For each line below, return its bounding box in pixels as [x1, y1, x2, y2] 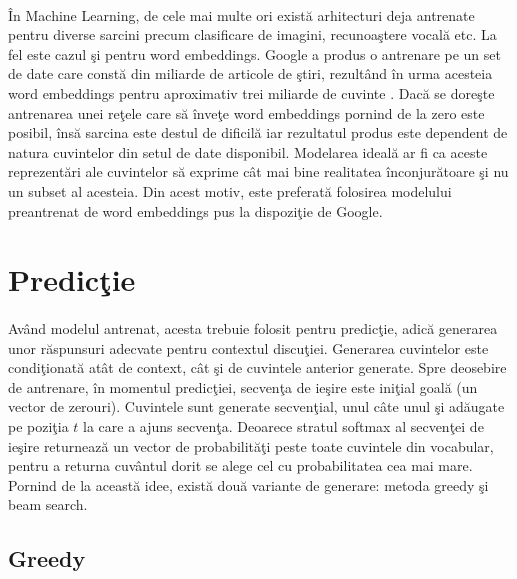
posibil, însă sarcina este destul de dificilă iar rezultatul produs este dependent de [8, 122, 508, 143]
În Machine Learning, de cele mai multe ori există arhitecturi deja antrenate [8, 4, 475, 25]
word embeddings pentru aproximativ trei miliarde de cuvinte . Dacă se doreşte [8, 82, 495, 103]
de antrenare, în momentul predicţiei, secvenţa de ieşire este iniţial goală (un [8, 376, 478, 397]
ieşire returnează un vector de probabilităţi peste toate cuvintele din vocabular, [8, 435, 494, 456]
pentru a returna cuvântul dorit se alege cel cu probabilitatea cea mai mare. [8, 455, 473, 476]
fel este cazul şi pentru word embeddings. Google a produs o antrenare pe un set [8, 43, 501, 64]
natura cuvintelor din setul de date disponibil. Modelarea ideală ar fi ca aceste [8, 141, 488, 162]
